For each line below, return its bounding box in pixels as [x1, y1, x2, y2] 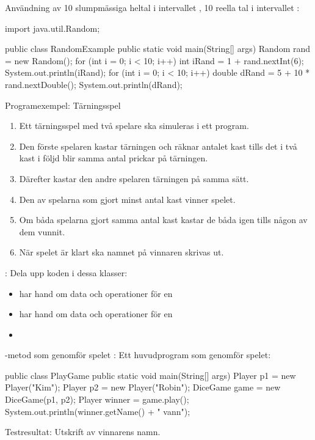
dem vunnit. [19, 225, 65, 238]
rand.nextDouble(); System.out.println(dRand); [5, 78, 183, 90]
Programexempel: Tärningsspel [5, 98, 121, 111]
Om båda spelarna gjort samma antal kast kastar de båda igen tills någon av [19, 213, 308, 226]
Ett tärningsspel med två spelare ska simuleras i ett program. [19, 119, 249, 132]
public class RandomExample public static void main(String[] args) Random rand [5, 42, 311, 55]
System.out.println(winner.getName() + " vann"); [5, 405, 190, 417]
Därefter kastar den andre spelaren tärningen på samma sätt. [19, 172, 249, 185]
